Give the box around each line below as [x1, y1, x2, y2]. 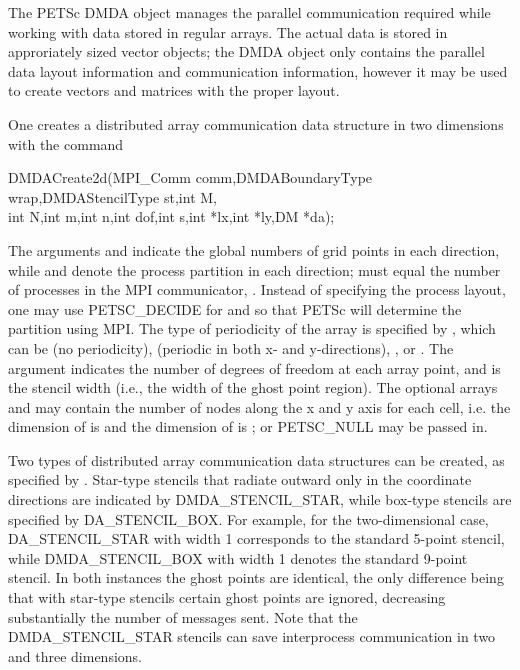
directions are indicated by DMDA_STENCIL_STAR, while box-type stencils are [8, 489, 512, 510]
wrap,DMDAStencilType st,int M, [8, 186, 217, 207]
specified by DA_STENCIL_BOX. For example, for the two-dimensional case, [8, 508, 489, 529]
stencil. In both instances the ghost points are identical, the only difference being [8, 567, 504, 588]
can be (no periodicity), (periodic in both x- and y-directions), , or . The [8, 337, 454, 358]
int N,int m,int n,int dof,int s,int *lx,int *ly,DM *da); [8, 206, 335, 227]
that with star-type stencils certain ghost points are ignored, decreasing [8, 587, 446, 608]
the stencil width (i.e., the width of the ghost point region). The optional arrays [8, 377, 498, 398]
